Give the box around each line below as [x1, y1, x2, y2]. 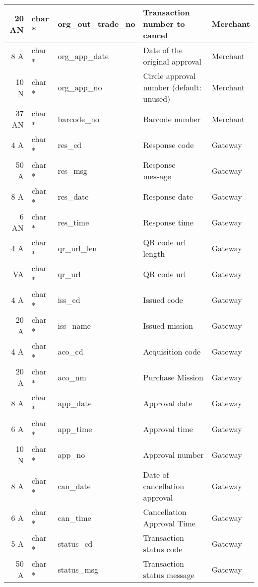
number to [143, 18, 185, 29]
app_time [58, 423, 92, 435]
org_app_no [58, 81, 102, 93]
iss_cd [58, 293, 80, 305]
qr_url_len [58, 242, 97, 254]
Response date [143, 190, 193, 202]
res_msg [58, 164, 87, 176]
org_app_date [58, 50, 109, 62]
